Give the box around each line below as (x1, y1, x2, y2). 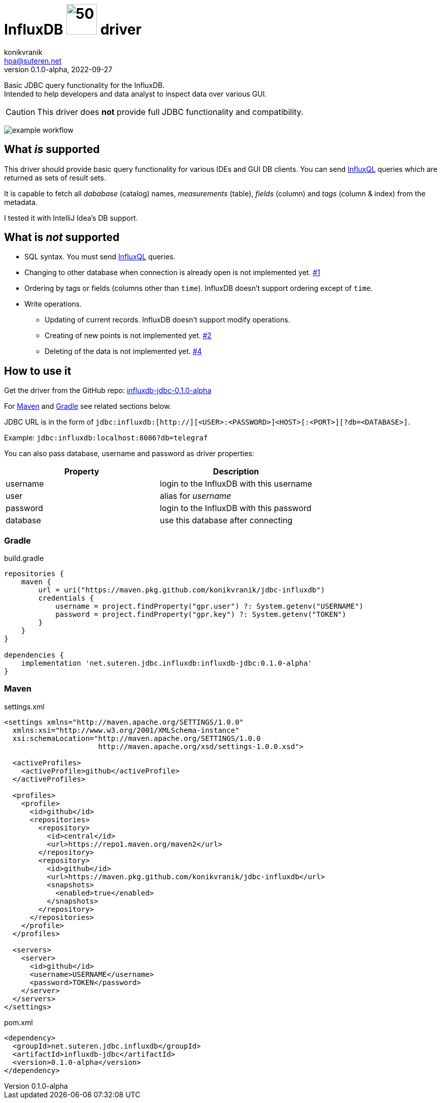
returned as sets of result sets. (4, 173, 106, 182)
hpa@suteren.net (4, 56, 62, 65)
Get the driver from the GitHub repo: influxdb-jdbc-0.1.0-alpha (4, 386, 212, 395)
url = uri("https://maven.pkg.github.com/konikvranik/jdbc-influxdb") (38, 586, 325, 594)
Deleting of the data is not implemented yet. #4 (45, 347, 202, 356)
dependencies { (4, 651, 64, 660)
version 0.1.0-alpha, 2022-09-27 (4, 65, 113, 74)
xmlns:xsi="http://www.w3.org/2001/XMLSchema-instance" (12, 726, 240, 734)
